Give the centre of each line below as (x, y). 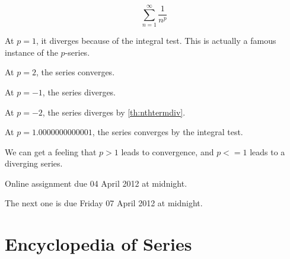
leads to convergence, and (168, 151)
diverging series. (34, 163)
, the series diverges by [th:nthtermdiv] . (114, 112)
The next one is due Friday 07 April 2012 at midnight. (104, 203)
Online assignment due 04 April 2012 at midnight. (96, 183)
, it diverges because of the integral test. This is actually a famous (156, 41)
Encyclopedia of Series (98, 244)
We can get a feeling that (51, 151)
